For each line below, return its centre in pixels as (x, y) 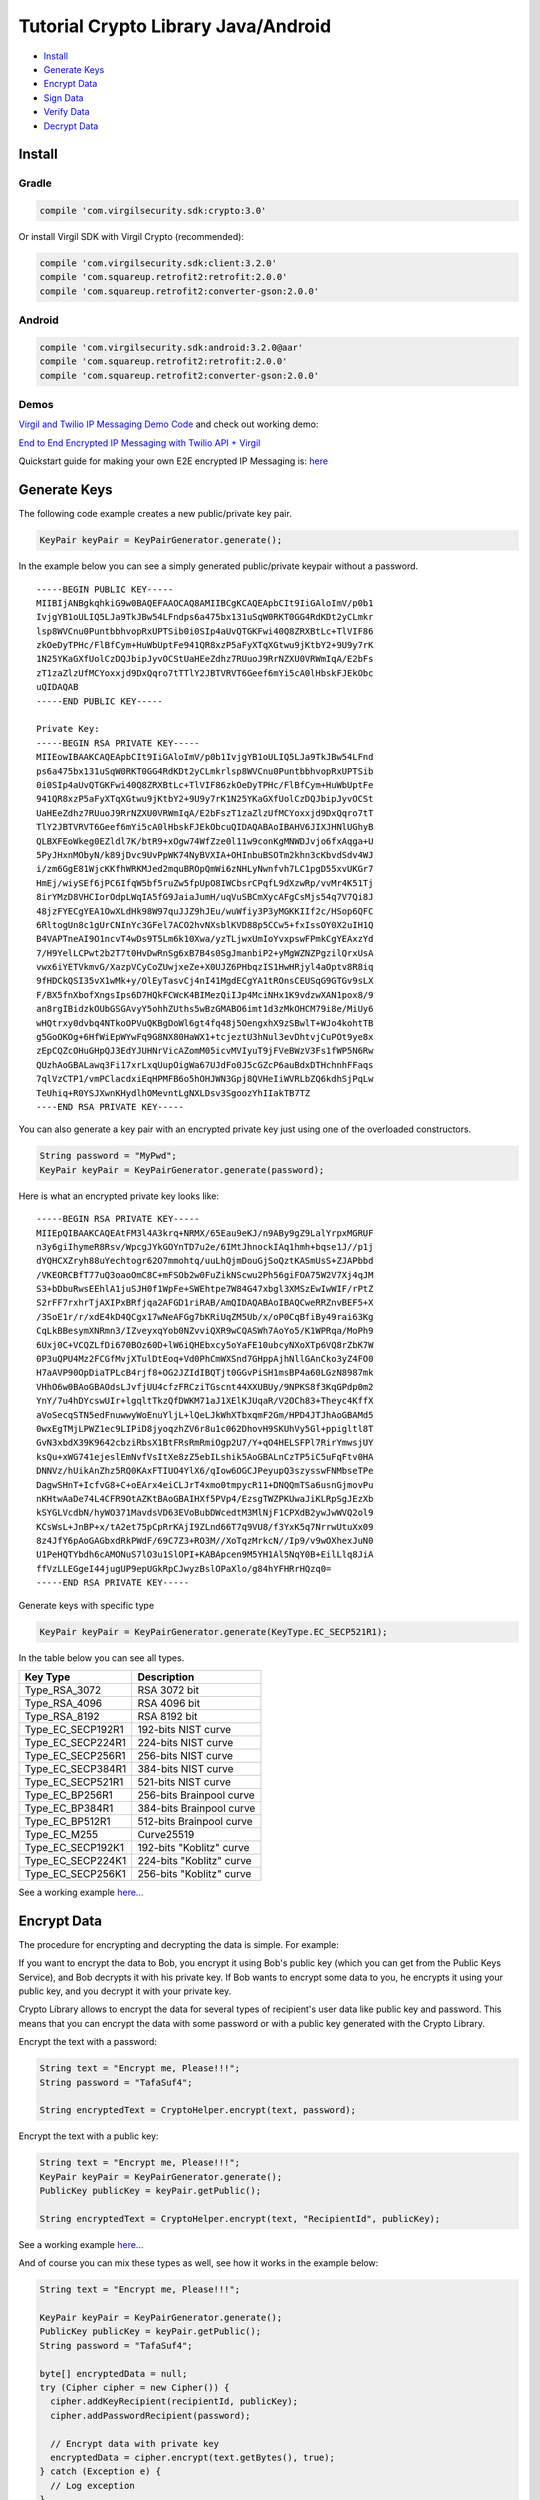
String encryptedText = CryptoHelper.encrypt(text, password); (198, 2110)
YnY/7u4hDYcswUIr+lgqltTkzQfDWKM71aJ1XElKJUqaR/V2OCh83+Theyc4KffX (205, 1401)
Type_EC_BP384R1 (69, 1808)
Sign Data (63, 97)
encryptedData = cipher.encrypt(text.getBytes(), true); (192, 2457)
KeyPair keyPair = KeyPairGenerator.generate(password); (182, 1169)
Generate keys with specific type (86, 1605)
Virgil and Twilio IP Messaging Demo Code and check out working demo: (168, 424)
